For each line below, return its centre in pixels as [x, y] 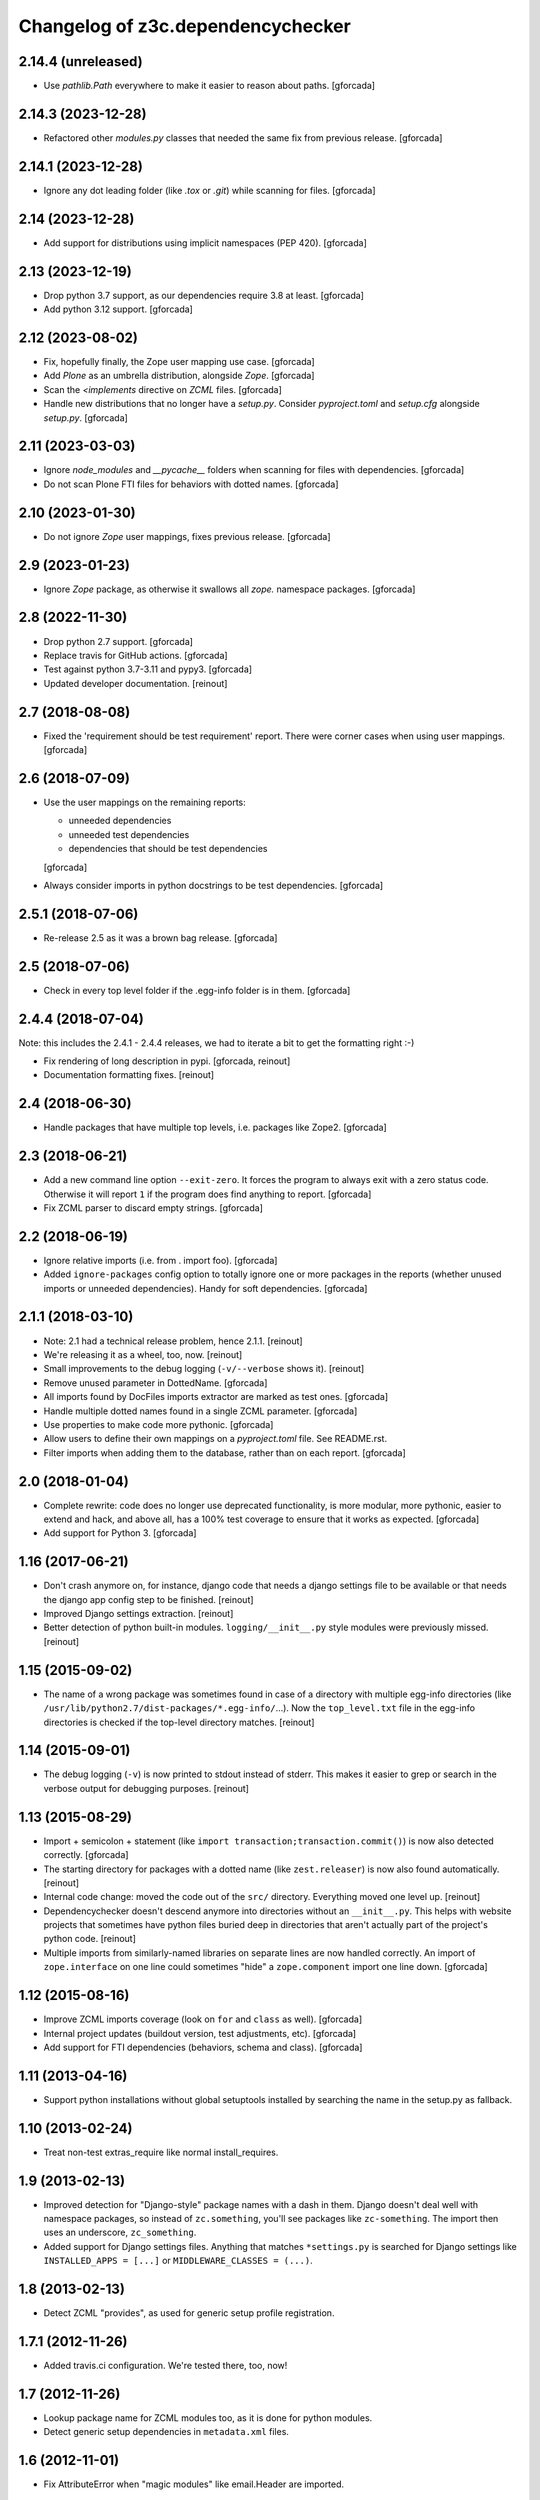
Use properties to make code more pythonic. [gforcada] [158, 1424]
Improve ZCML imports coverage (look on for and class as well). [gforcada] [203, 2019]
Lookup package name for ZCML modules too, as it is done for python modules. [208, 2417]
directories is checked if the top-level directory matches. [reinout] [179, 1722]
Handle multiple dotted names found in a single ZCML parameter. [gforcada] [200, 1411]
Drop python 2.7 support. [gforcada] [118, 641]
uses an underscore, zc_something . [120, 2232]
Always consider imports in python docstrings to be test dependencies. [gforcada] [213, 885]
